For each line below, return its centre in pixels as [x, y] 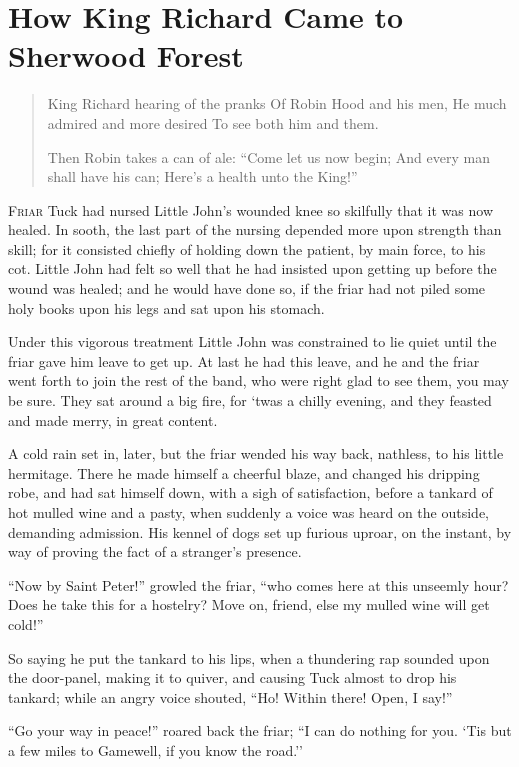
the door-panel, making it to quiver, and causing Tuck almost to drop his [232, 677]
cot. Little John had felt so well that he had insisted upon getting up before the [252, 268]
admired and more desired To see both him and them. [213, 122]
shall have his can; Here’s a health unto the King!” [202, 176]
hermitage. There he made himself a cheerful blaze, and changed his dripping [244, 472]
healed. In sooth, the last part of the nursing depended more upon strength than [255, 229]
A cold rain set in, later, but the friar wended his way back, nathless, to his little [256, 453]
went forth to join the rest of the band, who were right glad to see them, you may [258, 380]
